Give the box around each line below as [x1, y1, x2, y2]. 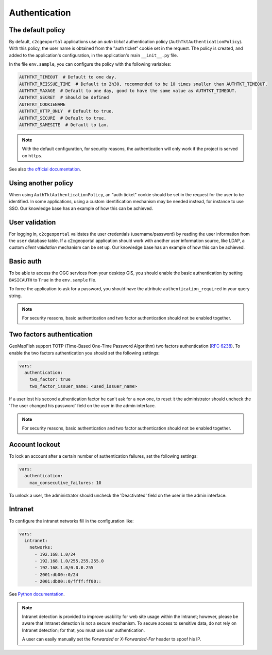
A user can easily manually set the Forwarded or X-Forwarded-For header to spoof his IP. [22, 636, 202, 642]
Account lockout [9, 440, 60, 449]
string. [9, 293, 22, 299]
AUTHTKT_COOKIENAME [19, 101, 66, 107]
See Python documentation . [9, 591, 65, 597]
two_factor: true [29, 376, 71, 382]
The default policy [9, 26, 66, 34]
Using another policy [9, 179, 74, 187]
